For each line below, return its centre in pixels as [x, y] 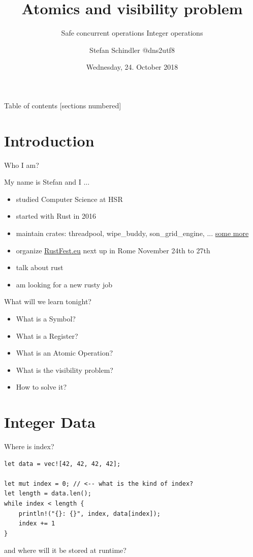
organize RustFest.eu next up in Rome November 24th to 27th [113, 250]
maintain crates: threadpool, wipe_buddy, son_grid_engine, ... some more [132, 233]
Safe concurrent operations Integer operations [132, 33]
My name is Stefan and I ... [47, 182]
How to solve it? [41, 387]
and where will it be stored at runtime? [65, 550]
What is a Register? [47, 335]
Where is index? [29, 446]
